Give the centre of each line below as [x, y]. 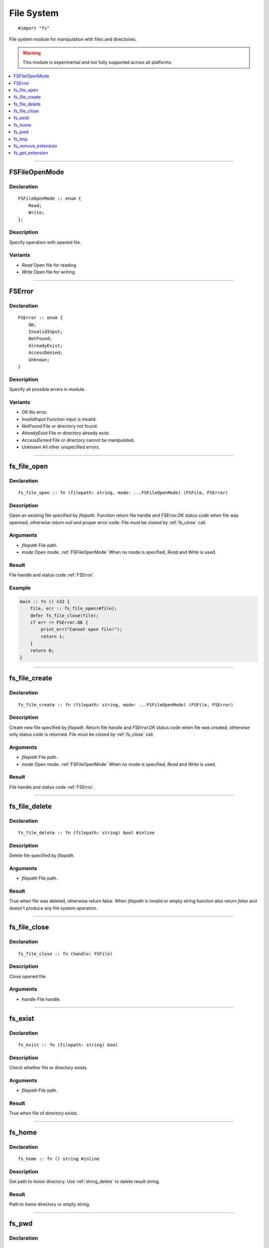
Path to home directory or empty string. [50, 1204]
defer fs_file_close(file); [65, 616]
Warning [32, 53]
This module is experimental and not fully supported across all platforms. [98, 62]
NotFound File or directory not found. [60, 426]
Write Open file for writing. [49, 272]
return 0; [42, 650]
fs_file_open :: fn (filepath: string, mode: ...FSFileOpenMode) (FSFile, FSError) [123, 493]
